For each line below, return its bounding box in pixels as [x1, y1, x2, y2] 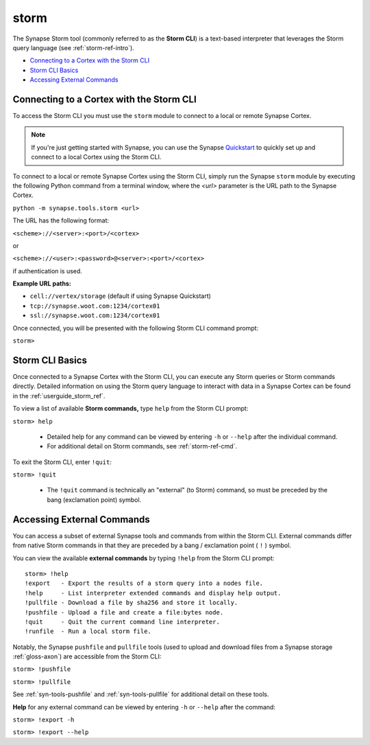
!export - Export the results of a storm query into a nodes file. [25, 580, 264, 587]
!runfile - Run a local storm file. [25, 628, 152, 635]
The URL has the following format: [12, 216, 110, 225]
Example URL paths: [12, 279, 71, 288]
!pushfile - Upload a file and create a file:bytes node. [25, 608, 224, 616]
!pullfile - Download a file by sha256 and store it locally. [25, 599, 238, 607]
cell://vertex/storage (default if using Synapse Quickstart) [29, 292, 212, 300]
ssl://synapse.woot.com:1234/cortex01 [29, 312, 160, 319]
